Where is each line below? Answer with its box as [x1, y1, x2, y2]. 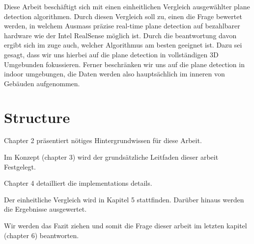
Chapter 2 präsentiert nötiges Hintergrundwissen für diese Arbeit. [4, 135, 202, 146]
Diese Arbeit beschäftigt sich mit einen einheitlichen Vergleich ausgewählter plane [4, 1, 250, 11]
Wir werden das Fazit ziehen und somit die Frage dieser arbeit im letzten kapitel [4, 220, 247, 231]
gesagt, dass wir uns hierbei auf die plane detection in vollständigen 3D [4, 49, 219, 59]
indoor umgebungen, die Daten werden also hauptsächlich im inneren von [4, 69, 225, 79]
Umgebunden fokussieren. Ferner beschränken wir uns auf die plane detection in [4, 59, 245, 69]
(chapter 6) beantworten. [4, 230, 79, 240]
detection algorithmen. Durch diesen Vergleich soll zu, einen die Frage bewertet [4, 11, 242, 21]
